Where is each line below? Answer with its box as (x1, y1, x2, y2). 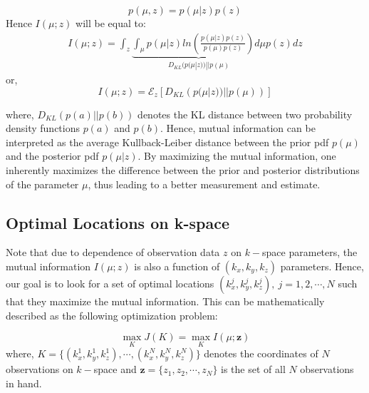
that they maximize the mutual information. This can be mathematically (6, 294, 325, 309)
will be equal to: (76, 16, 146, 30)
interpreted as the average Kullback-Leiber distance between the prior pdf (6, 134, 329, 149)
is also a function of (134, 259, 220, 274)
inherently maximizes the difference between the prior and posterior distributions (6, 163, 360, 178)
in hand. (6, 376, 42, 391)
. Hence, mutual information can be (160, 121, 316, 136)
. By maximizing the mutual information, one (137, 148, 336, 163)
